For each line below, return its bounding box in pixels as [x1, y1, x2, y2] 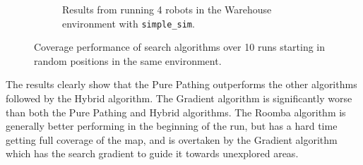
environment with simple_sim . [62, 16, 195, 30]
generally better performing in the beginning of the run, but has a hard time [6, 118, 338, 133]
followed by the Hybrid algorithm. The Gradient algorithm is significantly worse [6, 91, 352, 106]
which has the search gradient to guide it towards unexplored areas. [6, 146, 299, 161]
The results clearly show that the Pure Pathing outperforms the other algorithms [6, 77, 357, 92]
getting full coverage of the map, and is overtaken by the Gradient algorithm [6, 132, 338, 147]
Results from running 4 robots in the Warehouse [62, 2, 272, 16]
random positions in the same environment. [34, 53, 222, 68]
